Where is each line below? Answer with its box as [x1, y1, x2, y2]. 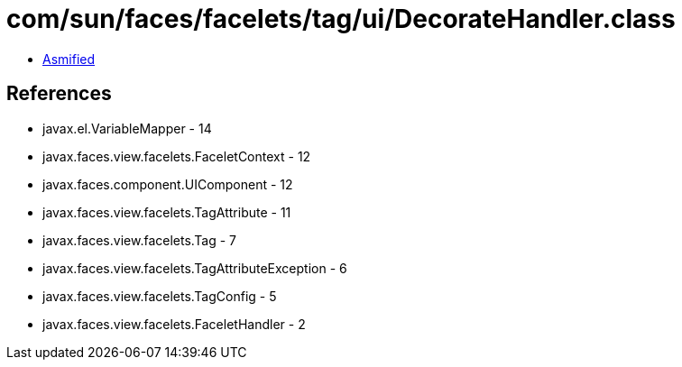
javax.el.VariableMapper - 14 [42, 120, 212, 136]
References [6, 82, 112, 106]
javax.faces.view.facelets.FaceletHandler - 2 [42, 316, 306, 332]
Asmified [42, 50, 96, 67]
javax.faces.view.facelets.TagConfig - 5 [42, 288, 277, 304]
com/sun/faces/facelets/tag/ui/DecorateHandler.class [6, 4, 676, 34]
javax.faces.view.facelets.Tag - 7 [42, 232, 237, 248]
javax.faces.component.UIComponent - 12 [42, 176, 293, 192]
